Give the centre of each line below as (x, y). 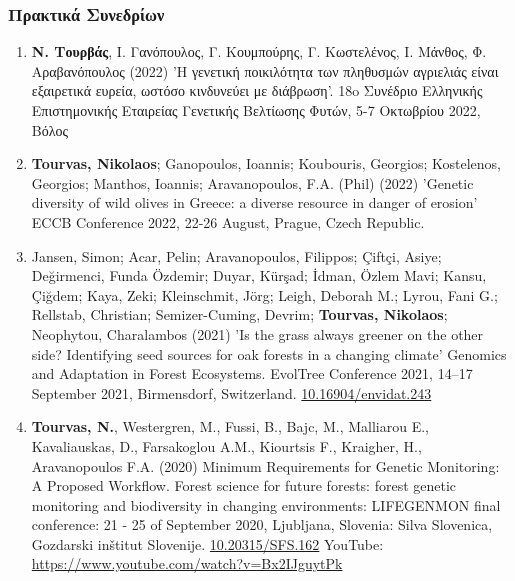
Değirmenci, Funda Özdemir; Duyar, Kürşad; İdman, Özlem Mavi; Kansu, (259, 275)
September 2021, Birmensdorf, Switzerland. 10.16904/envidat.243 (231, 392)
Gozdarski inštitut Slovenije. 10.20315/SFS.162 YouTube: (207, 543)
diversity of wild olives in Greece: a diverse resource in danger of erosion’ (254, 202)
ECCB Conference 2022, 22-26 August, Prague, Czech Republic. (228, 221)
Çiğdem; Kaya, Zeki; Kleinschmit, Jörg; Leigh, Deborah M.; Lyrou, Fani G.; (264, 294)
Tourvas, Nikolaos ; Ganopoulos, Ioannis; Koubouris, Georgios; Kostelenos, (266, 163)
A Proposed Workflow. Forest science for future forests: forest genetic (244, 485)
